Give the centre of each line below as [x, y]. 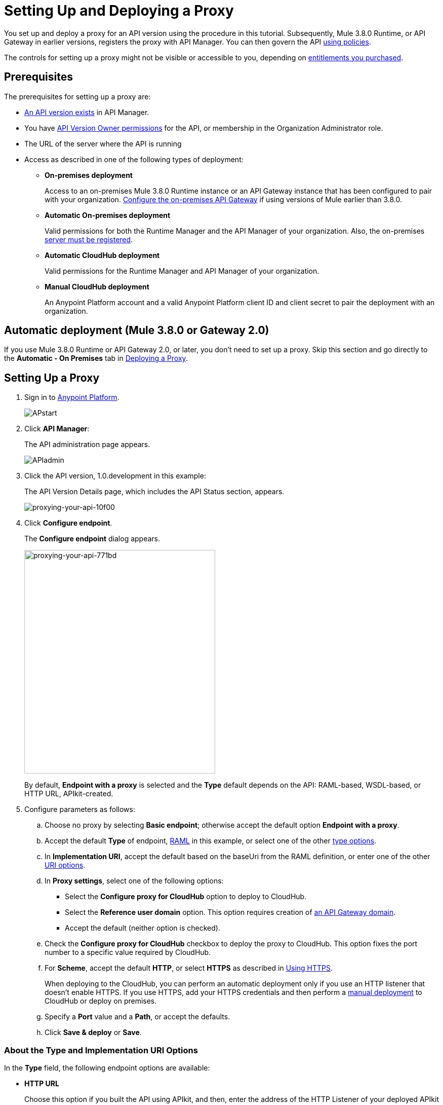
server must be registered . [89, 239]
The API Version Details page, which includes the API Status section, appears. [154, 492]
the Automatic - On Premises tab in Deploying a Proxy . [96, 358]
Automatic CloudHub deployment [102, 255]
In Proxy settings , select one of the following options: [134, 881]
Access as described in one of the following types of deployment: [134, 159]
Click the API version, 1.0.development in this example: [115, 476]
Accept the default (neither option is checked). [143, 928]
